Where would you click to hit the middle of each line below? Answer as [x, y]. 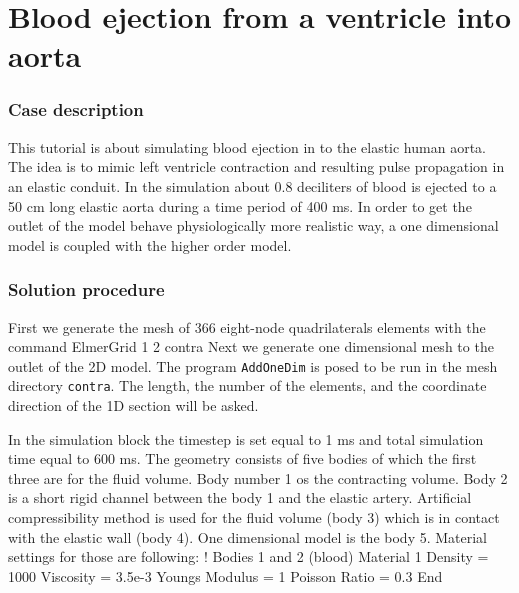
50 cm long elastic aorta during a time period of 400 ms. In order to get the [240, 205]
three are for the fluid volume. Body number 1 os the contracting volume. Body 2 [258, 477]
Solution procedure [86, 289]
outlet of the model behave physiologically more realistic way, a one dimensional [253, 225]
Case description [76, 109]
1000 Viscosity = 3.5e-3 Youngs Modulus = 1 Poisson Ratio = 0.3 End [225, 575]
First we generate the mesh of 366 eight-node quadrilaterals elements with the [247, 326]
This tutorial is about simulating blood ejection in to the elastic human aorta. [247, 146]
